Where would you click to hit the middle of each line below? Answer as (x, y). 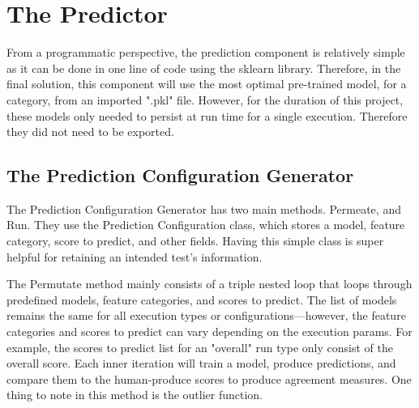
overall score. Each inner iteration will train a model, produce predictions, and (201, 363)
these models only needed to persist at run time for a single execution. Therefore (207, 115)
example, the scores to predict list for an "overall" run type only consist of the (200, 347)
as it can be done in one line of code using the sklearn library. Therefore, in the (204, 68)
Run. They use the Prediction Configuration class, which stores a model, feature (206, 225)
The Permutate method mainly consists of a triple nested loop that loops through (209, 284)
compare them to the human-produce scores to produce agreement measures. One (209, 378)
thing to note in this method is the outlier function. (135, 395)
